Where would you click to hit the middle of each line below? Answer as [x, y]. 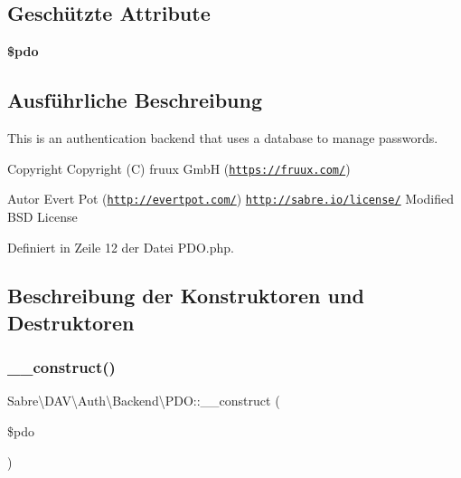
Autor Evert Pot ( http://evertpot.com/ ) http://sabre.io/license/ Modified [231, 199]
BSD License [42, 216]
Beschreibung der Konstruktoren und [186, 296]
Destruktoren [71, 322]
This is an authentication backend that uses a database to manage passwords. [223, 138]
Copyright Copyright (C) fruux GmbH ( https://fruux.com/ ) [179, 168]
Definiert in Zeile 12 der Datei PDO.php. [121, 247]
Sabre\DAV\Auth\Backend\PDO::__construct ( [144, 401]
